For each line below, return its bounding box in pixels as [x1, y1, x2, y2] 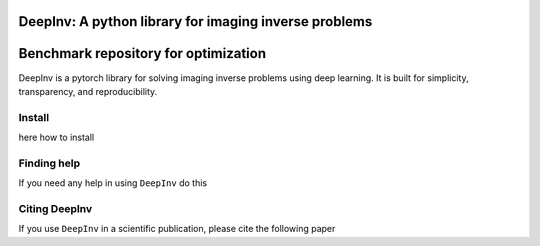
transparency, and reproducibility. [18, 85, 158, 97]
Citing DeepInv [18, 201, 93, 215]
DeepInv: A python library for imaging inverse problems [18, 13, 373, 30]
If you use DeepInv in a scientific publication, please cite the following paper [18, 223, 336, 235]
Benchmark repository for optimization [18, 45, 267, 62]
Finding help [18, 156, 81, 170]
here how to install [18, 131, 95, 144]
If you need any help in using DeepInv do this [18, 177, 208, 189]
